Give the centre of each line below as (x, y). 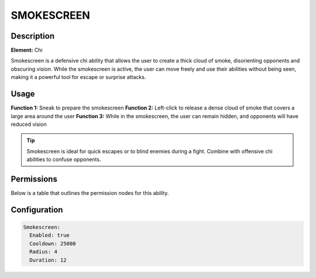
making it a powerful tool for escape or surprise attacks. (78, 77)
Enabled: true (50, 235)
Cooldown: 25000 (53, 243)
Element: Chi (27, 50)
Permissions (34, 179)
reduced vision (29, 124)
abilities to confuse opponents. (64, 159)
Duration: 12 (48, 260)
